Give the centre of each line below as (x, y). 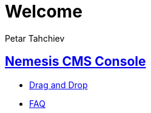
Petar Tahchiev (35, 38)
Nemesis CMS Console (75, 62)
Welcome (44, 11)
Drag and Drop (59, 85)
